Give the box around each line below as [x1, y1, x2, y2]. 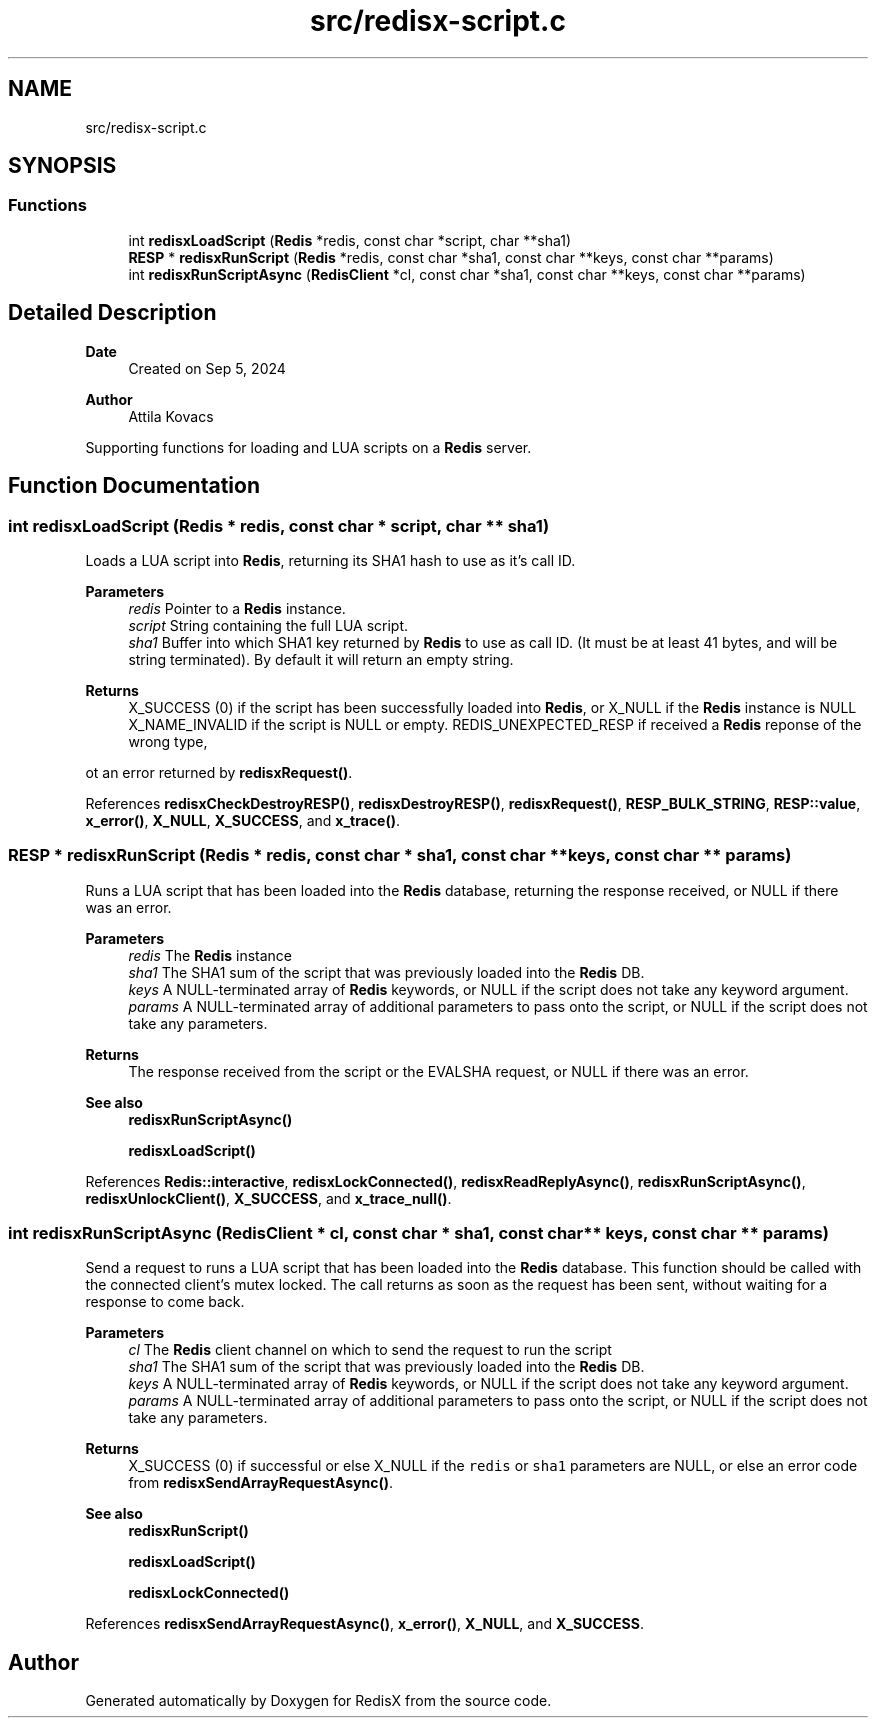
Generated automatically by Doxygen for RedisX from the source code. [85, 1692, 552, 1710]
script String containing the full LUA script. [128, 616, 409, 634]
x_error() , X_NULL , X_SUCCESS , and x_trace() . [85, 811, 401, 829]
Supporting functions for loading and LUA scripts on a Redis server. [85, 438, 532, 456]
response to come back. [85, 1293, 245, 1311]
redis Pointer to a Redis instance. [128, 599, 346, 617]
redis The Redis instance [128, 946, 292, 964]
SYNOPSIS [8, 153, 117, 179]
